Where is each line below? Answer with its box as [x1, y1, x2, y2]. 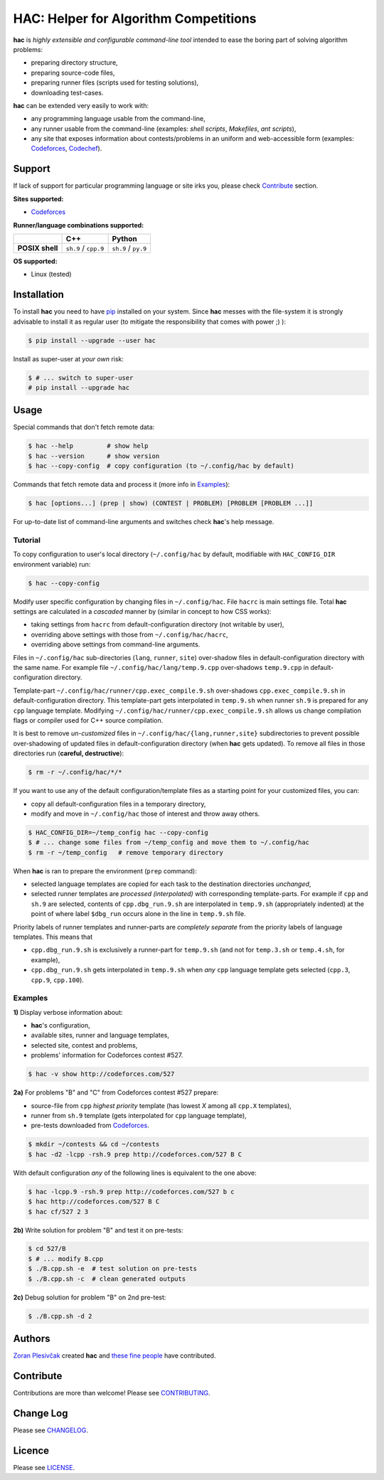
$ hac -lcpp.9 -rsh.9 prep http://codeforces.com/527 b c [28, 1188, 235, 1196]
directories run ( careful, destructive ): [13, 749, 124, 757]
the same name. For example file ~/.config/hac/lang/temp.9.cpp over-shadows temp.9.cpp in [13, 664, 309, 672]
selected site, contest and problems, [31, 1040, 138, 1049]
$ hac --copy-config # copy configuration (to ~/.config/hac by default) [28, 462, 295, 470]
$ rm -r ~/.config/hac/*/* [28, 768, 122, 777]
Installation [13, 289, 64, 301]
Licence [13, 1444, 50, 1457]
